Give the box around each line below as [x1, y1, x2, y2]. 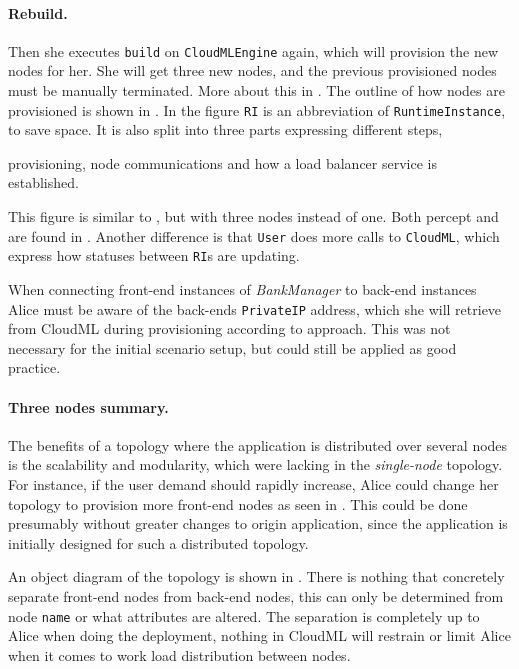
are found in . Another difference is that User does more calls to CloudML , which [8, 225, 500, 246]
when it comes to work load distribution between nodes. [8, 644, 351, 665]
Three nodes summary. [8, 396, 169, 417]
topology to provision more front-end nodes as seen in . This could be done [8, 493, 468, 514]
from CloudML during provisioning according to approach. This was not [8, 318, 451, 339]
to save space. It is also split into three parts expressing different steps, [8, 119, 443, 140]
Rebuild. [8, 2, 68, 23]
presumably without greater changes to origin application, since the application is [8, 513, 508, 534]
